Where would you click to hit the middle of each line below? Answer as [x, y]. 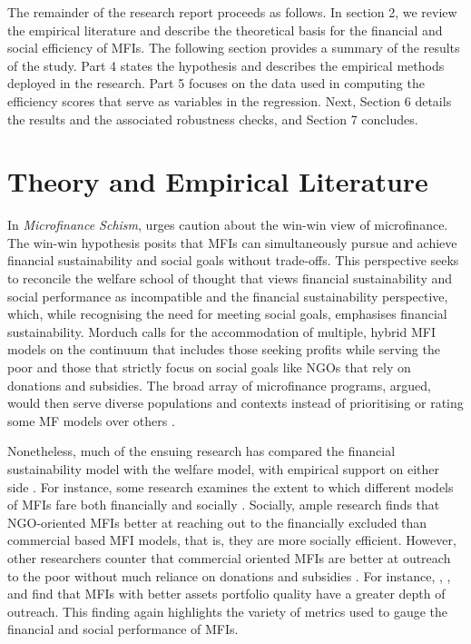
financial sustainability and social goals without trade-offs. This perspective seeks [233, 260]
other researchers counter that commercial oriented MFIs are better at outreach [229, 557]
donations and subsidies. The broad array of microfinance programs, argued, [219, 385]
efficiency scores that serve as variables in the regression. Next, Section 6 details [230, 100]
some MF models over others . [91, 420]
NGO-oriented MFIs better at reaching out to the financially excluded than [217, 522]
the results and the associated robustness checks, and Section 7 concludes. [213, 119]
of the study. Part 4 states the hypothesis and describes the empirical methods [226, 65]
